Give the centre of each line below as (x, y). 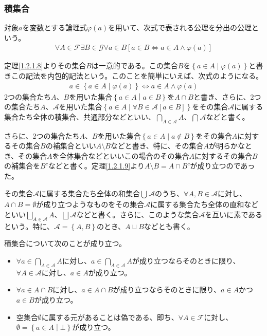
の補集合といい (71, 146)
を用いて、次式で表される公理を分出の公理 (180, 27)
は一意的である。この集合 (135, 66)
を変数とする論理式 (55, 27)
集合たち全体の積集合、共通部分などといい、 (80, 116)
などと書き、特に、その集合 (157, 146)
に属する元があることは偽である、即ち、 (110, 317)
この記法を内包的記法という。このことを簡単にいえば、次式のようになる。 (137, 76)
